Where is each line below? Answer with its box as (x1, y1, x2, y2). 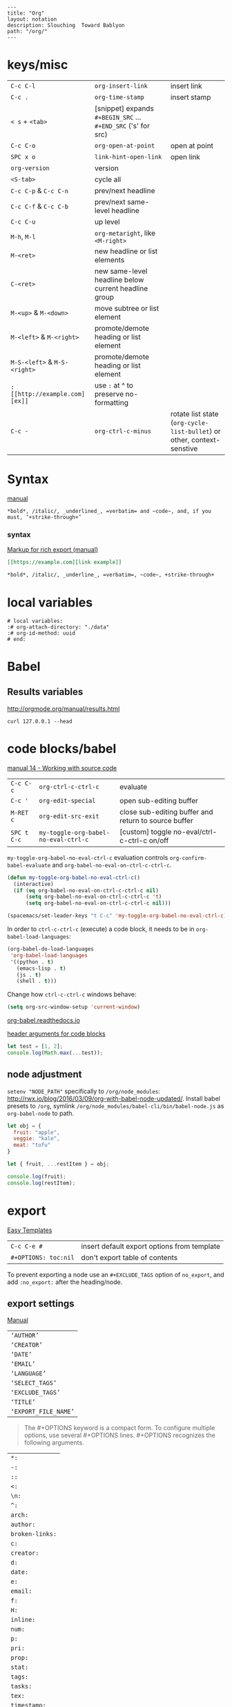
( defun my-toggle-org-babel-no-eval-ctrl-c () (7, 874, 140, 881)
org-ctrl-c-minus (94, 427, 152, 435)
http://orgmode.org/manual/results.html (7, 704, 120, 713)
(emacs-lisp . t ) (16, 965, 67, 972)
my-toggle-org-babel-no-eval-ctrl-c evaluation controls (7, 853, 168, 862)
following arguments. (23, 1438, 84, 1447)
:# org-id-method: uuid (7, 629, 76, 637)
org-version (10, 164, 50, 172)
